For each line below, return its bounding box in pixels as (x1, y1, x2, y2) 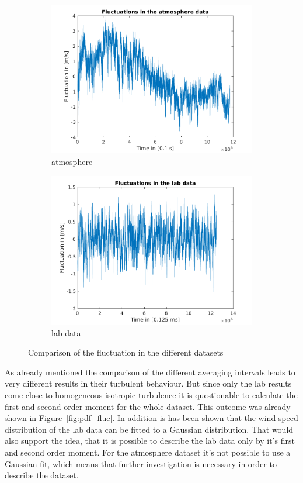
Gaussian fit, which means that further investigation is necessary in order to (5, 457, 277, 470)
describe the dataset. (5, 469, 79, 481)
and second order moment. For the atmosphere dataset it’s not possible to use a (5, 446, 291, 458)
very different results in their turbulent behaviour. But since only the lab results (5, 377, 292, 389)
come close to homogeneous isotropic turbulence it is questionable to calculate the (5, 389, 298, 401)
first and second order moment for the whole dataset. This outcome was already (5, 400, 291, 412)
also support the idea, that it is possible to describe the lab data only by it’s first (5, 434, 295, 447)
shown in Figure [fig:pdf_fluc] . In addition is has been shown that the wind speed (5, 412, 298, 424)
